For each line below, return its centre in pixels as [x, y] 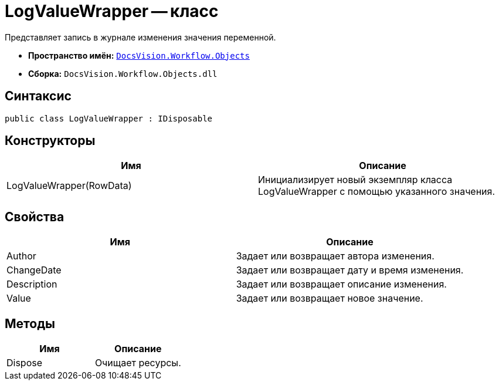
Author [21, 256]
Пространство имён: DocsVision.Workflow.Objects [139, 55]
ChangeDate [34, 270]
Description [32, 284]
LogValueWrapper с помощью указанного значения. [377, 192]
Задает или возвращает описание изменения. [341, 284]
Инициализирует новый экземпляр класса [355, 180]
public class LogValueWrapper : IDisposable [109, 118]
